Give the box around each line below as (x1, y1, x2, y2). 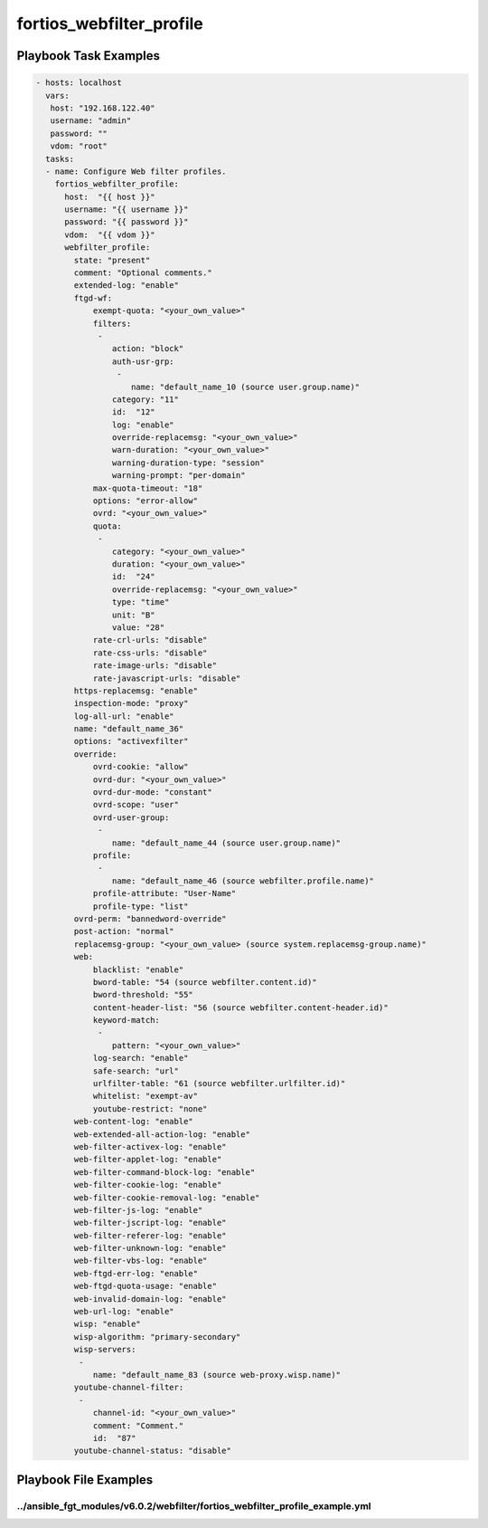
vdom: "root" (50, 141, 108, 151)
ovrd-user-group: (92, 812, 170, 823)
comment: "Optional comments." (73, 268, 212, 278)
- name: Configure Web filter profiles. (45, 166, 227, 177)
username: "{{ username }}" (64, 205, 189, 215)
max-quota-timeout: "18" (92, 482, 203, 493)
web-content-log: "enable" (73, 1116, 193, 1127)
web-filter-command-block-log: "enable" (73, 1167, 256, 1177)
